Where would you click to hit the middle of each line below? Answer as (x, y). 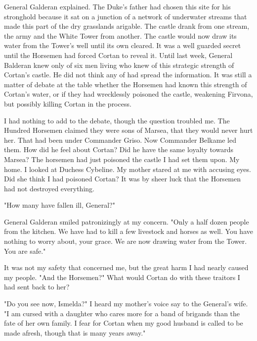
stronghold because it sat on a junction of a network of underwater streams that (126, 16)
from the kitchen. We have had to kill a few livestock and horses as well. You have (128, 231)
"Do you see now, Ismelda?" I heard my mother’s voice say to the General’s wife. (126, 304)
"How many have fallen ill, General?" (60, 205)
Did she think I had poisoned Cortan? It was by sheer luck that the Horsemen (123, 179)
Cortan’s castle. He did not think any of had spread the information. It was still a (128, 75)
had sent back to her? (37, 287)
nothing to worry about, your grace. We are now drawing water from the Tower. (126, 241)
